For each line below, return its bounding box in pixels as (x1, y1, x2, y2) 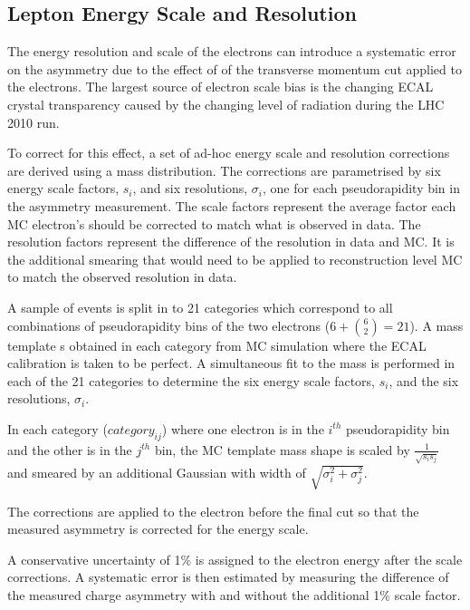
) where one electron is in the (161, 419, 324, 438)
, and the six (388, 371, 459, 390)
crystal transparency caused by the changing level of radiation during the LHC (7, 94, 445, 113)
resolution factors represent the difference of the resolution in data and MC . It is (7, 232, 455, 251)
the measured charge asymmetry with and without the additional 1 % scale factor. (7, 585, 461, 604)
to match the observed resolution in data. (7, 267, 237, 286)
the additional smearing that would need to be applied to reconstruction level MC (7, 249, 463, 268)
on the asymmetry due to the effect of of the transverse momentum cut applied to (7, 59, 462, 78)
